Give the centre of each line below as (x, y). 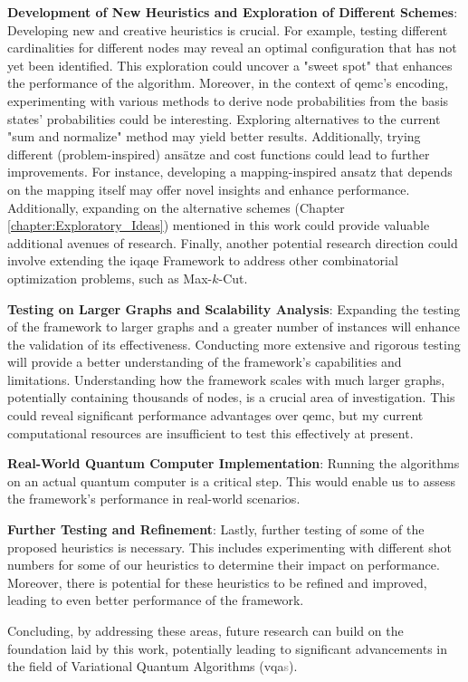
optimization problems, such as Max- (110, 278)
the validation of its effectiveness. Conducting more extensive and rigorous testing (234, 344)
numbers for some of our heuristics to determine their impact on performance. (224, 565)
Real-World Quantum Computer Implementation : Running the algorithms (234, 463)
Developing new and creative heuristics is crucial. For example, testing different (228, 29)
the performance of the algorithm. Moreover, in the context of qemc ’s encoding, (228, 83)
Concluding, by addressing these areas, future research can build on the (205, 630)
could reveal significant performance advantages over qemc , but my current (215, 415)
